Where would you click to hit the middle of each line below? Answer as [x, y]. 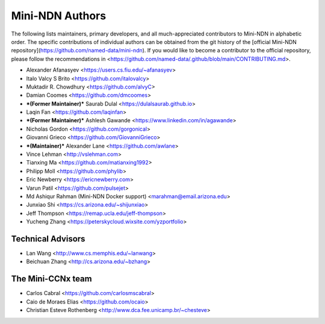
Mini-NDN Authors [59, 16]
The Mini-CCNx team [52, 279]
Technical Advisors [48, 239]
